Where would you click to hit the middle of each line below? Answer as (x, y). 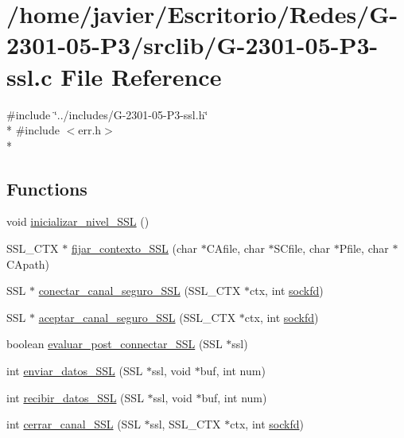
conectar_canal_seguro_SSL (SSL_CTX (140, 291)
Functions (47, 188)
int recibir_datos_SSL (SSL (75, 397)
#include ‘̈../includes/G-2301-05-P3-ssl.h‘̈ (107, 114)
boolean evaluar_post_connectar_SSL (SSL (115, 344)
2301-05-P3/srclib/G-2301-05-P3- (192, 45)
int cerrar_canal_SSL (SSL (74, 424)
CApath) (28, 264)
